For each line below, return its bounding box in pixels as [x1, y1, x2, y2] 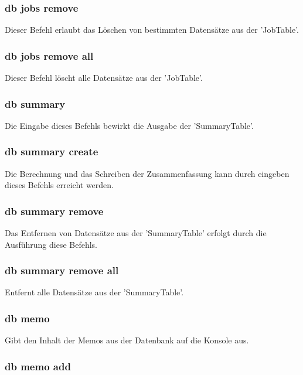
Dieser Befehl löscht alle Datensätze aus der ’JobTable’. [5, 71, 203, 84]
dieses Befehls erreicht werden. [5, 179, 114, 191]
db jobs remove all [5, 48, 94, 63]
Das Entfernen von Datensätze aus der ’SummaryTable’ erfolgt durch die [5, 227, 267, 239]
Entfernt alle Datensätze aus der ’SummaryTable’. [5, 286, 184, 298]
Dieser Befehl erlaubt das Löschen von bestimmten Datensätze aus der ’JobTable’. [5, 23, 299, 36]
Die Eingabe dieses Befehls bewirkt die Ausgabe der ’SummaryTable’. [5, 119, 254, 131]
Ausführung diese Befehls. [5, 238, 97, 250]
